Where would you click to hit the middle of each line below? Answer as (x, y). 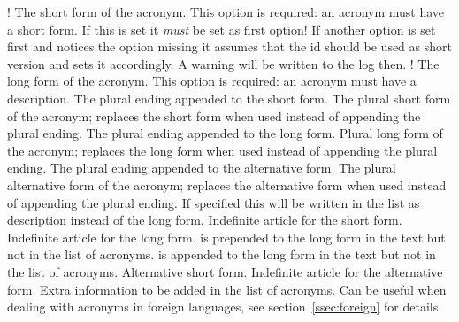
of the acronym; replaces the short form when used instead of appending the (214, 115)
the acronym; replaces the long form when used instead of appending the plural (222, 150)
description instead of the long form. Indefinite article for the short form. (205, 220)
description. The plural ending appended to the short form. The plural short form (229, 98)
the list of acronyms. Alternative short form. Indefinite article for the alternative (225, 271)
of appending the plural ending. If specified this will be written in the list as (214, 202)
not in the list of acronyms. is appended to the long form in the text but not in (222, 254)
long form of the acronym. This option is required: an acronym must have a (212, 81)
